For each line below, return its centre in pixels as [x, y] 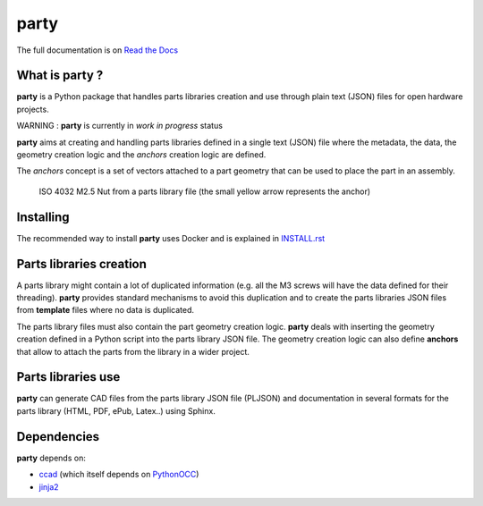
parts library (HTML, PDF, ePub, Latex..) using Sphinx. [116, 410]
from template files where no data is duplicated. [106, 310]
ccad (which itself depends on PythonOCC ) [119, 475]
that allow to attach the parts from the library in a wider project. [133, 351]
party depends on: [51, 458]
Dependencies [58, 437]
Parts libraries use [68, 377]
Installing [43, 217]
